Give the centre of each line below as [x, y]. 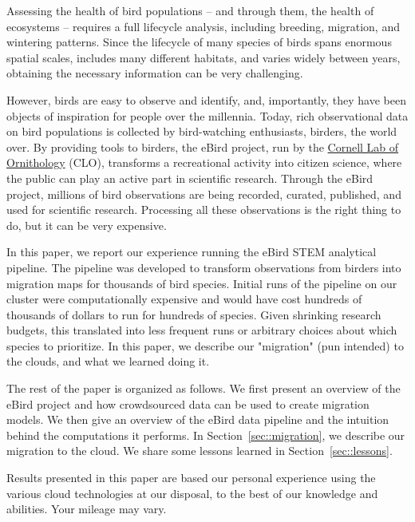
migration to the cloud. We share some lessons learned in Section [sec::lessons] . [200, 451]
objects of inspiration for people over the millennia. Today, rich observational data [207, 115]
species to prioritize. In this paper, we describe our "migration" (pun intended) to [205, 345]
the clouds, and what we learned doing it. [108, 361]
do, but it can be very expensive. [87, 225]
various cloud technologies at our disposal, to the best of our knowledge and [192, 493]
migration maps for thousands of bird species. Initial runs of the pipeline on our [202, 283]
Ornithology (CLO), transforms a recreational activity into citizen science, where [204, 162]
